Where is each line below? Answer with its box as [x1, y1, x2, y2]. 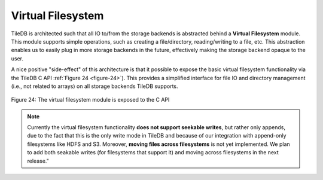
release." [27, 157, 49, 164]
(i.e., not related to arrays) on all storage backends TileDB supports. [11, 83, 179, 90]
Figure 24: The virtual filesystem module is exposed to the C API [11, 96, 170, 103]
